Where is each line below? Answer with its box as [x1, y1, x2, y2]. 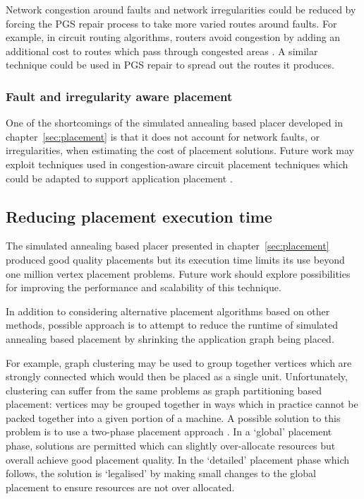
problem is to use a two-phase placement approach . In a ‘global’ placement [6, 424, 332, 439]
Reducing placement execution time [6, 205, 272, 227]
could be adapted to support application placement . [6, 170, 233, 185]
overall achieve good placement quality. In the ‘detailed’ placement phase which [6, 452, 349, 466]
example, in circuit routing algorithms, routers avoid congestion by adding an [6, 30, 341, 45]
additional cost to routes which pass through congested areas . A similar [6, 43, 318, 58]
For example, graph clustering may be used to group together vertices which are [6, 355, 352, 370]
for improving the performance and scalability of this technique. [6, 280, 281, 295]
